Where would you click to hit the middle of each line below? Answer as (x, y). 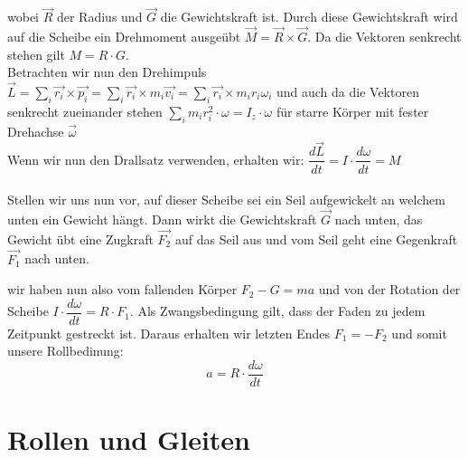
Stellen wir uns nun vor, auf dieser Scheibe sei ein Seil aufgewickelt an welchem (226, 200)
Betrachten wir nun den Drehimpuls (107, 72)
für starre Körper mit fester (352, 111)
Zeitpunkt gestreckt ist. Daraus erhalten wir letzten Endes (169, 333)
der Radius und (99, 17)
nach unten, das (379, 219)
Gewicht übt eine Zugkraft (80, 239)
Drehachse (36, 131)
